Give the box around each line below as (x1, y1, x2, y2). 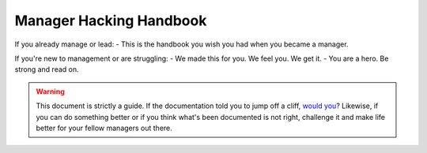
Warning (36, 87, 65, 96)
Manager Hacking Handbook (14, 12, 207, 29)
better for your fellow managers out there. (36, 123, 173, 132)
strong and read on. (14, 65, 79, 74)
